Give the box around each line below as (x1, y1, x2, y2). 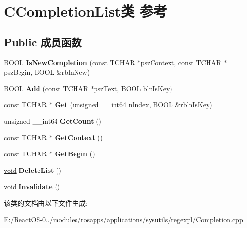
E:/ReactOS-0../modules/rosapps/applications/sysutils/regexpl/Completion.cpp (4, 214, 243, 224)
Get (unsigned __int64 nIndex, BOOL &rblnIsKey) (55, 99, 212, 110)
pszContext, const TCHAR (140, 57, 221, 67)
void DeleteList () (4, 165, 61, 175)
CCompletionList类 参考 (4, 1, 167, 21)
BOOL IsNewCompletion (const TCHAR (4, 57, 135, 67)
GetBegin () (55, 149, 95, 159)
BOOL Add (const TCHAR (4, 83, 88, 93)
